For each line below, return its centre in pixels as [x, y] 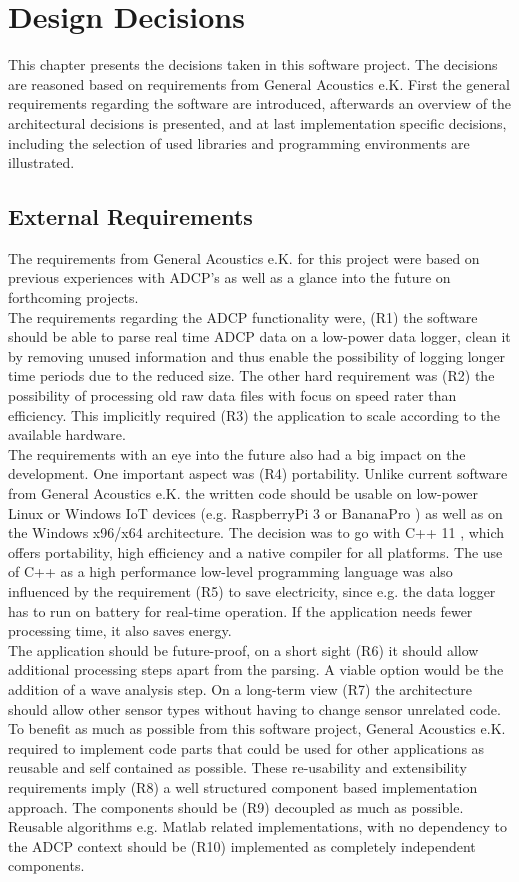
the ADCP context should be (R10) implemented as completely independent [242, 845]
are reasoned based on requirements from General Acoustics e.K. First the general [259, 83]
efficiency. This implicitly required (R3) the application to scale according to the [254, 414]
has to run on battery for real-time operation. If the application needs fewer [240, 610]
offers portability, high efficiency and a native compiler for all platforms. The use [255, 551]
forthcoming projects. [73, 297]
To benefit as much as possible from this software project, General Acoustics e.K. [257, 728]
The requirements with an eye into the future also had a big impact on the [237, 453]
